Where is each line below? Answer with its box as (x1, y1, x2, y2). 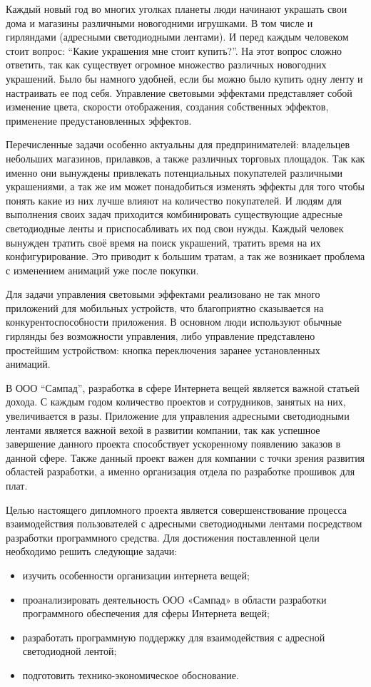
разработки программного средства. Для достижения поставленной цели (6, 530, 320, 544)
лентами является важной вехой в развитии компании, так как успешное (6, 422, 320, 437)
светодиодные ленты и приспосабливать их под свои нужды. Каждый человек (6, 220, 344, 235)
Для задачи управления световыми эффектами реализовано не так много (6, 286, 320, 301)
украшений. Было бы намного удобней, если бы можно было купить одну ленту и (6, 71, 363, 86)
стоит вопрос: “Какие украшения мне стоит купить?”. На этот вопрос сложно (6, 43, 342, 58)
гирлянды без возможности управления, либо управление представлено (6, 329, 315, 343)
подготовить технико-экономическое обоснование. (22, 667, 239, 682)
